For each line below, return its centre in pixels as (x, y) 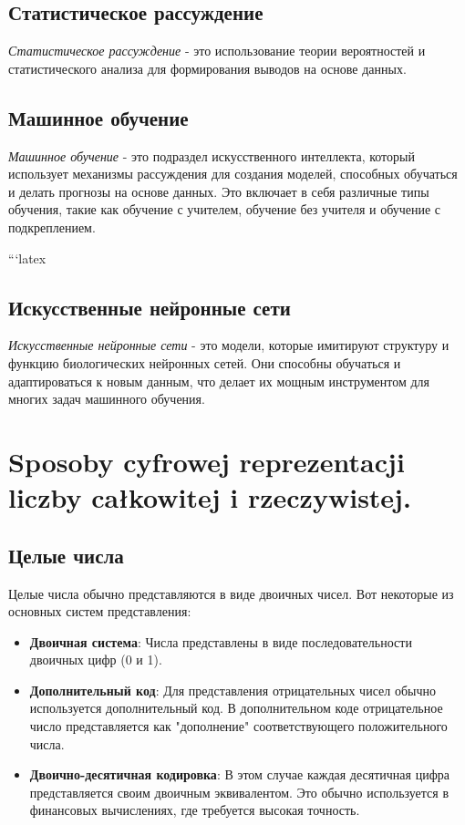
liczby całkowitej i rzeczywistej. (210, 497)
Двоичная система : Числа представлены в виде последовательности (221, 641)
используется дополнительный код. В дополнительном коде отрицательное (236, 708)
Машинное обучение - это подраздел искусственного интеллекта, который (212, 155)
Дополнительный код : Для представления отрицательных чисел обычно (232, 690)
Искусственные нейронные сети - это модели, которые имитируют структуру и (229, 345)
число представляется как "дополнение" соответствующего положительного (238, 726)
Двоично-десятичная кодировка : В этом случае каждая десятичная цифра (239, 774)
